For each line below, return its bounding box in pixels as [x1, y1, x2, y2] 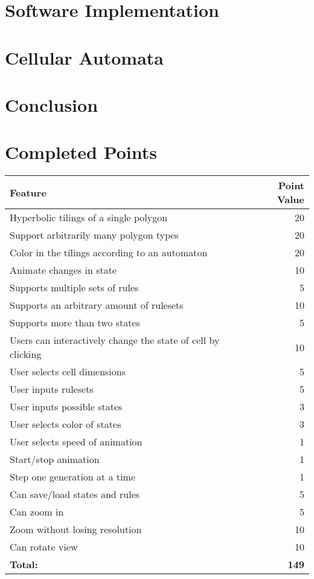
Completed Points [5, 140, 158, 164]
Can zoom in [10, 505, 64, 519]
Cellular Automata [5, 45, 164, 70]
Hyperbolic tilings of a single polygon [10, 210, 168, 225]
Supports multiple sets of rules [10, 280, 139, 295]
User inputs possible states [10, 399, 123, 414]
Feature [10, 185, 46, 199]
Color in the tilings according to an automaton [10, 245, 208, 260]
